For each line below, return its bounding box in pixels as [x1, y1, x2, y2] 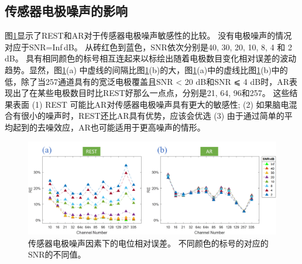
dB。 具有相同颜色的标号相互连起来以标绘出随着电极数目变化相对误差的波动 [5, 52, 297, 64]
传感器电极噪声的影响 [5, 2, 128, 20]
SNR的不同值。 [28, 248, 86, 260]
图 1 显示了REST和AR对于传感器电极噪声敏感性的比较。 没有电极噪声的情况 [5, 29, 292, 42]
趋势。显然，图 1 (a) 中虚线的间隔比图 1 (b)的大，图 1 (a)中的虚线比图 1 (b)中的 [5, 63, 288, 76]
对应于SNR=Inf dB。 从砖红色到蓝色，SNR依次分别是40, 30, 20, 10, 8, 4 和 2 [5, 40, 292, 53]
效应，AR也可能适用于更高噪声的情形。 [53, 121, 205, 133]
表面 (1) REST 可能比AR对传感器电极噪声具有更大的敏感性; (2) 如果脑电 [12, 98, 289, 110]
